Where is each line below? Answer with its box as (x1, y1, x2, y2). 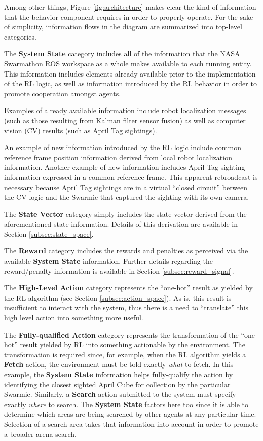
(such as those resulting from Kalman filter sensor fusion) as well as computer (4, 115, 246, 125)
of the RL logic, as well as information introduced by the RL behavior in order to (4, 78, 257, 89)
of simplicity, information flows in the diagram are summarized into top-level (4, 21, 242, 32)
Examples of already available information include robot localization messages (4, 105, 246, 116)
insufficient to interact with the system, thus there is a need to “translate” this (4, 302, 249, 313)
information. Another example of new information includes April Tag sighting (4, 162, 245, 172)
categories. (4, 31, 36, 42)
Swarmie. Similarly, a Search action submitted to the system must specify (4, 389, 236, 399)
